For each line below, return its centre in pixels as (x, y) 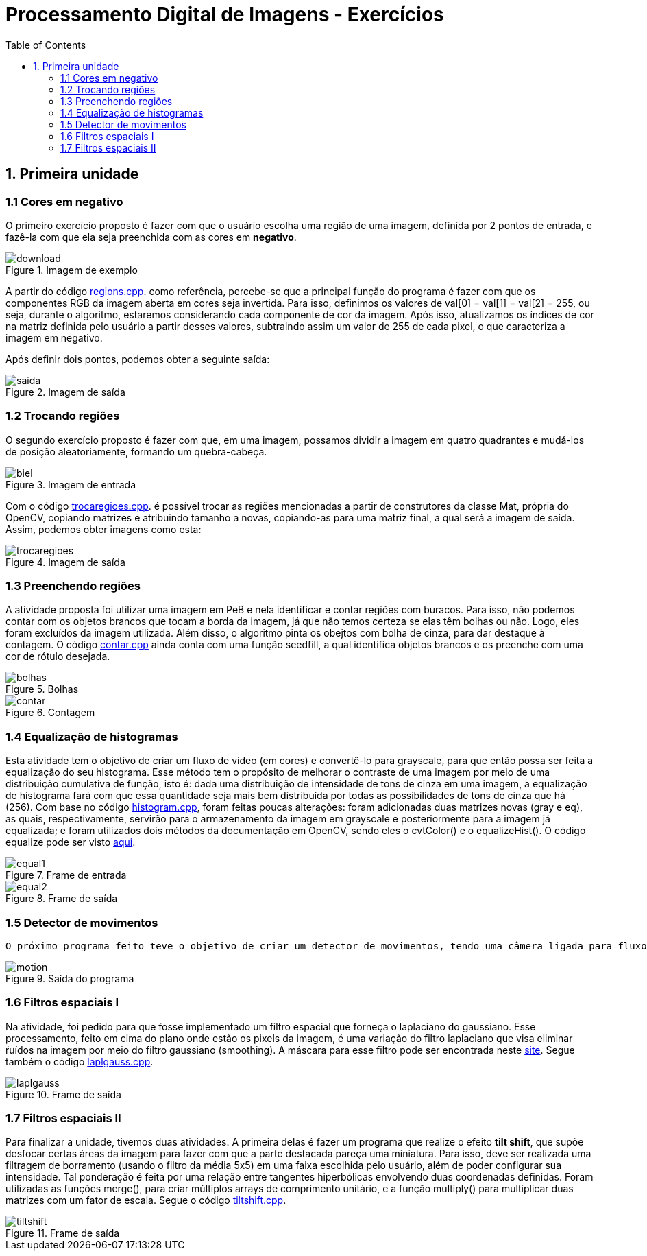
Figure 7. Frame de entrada (66, 875)
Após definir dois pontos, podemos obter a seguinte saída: (138, 359)
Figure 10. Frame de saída (63, 1094)
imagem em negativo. (54, 337)
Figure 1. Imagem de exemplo (72, 270)
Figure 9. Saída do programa (70, 978)
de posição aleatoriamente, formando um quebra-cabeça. (136, 451)
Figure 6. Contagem (50, 713)
